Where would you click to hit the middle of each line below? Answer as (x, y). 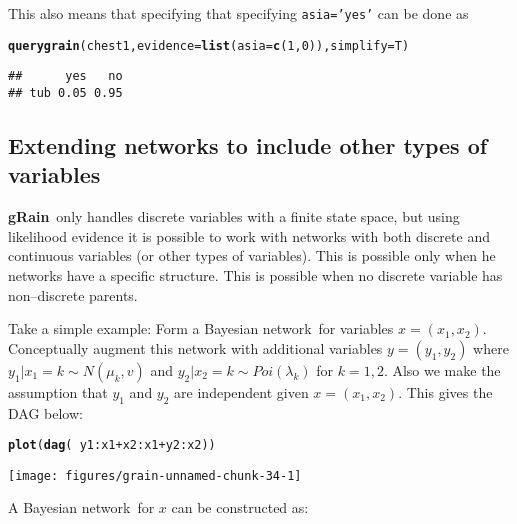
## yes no (65, 76)
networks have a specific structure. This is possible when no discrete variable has (255, 275)
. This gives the (445, 391)
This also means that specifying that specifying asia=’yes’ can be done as (238, 13)
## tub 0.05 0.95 (65, 92)
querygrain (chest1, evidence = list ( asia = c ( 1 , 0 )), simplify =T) (209, 45)
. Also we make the (442, 369)
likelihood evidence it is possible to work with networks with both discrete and (249, 235)
